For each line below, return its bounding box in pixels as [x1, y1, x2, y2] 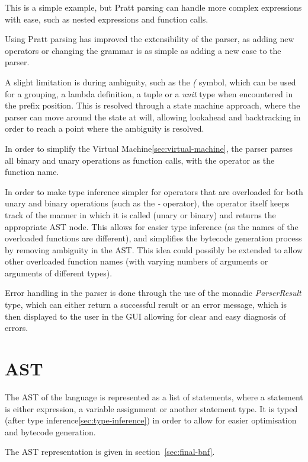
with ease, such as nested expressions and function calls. [5, 12, 208, 25]
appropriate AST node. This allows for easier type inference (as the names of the [5, 220, 299, 232]
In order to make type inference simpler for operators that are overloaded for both [5, 185, 303, 197]
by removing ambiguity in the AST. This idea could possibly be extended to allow [5, 243, 303, 256]
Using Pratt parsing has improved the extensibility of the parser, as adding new [5, 33, 294, 45]
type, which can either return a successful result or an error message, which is [5, 298, 287, 311]
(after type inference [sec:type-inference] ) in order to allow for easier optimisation [5, 414, 297, 426]
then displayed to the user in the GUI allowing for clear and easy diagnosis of [5, 310, 286, 322]
